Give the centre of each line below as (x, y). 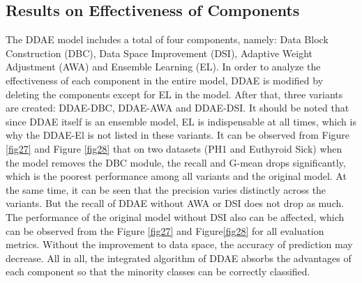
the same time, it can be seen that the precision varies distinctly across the (166, 189)
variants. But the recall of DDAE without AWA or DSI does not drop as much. (175, 203)
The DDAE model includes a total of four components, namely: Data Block (167, 39)
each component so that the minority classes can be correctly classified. (158, 271)
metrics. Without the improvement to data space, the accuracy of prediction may (179, 244)
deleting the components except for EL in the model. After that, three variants (174, 94)
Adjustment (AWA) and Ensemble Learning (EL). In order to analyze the (163, 67)
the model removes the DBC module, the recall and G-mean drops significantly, (176, 162)
